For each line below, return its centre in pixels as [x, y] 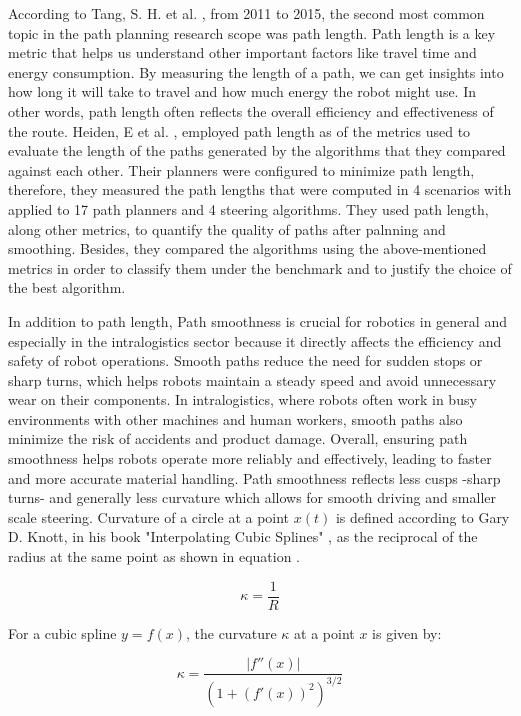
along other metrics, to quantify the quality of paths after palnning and [227, 228]
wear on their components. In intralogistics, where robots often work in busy [242, 399]
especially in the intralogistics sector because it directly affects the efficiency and [255, 340]
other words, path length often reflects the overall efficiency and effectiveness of [251, 110]
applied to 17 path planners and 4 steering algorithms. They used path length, [248, 208]
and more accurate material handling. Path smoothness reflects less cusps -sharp [254, 477]
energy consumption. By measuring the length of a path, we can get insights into [256, 71]
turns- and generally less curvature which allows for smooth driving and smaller [252, 497]
